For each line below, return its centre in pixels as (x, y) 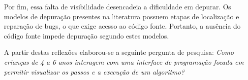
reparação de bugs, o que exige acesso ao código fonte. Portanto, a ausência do (122, 26)
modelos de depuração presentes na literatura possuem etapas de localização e (122, 16)
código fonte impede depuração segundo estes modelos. (87, 35)
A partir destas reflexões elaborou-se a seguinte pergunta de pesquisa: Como (119, 52)
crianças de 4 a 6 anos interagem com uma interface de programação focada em (124, 61)
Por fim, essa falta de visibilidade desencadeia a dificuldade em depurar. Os (118, 6)
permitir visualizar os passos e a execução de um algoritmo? (94, 71)
